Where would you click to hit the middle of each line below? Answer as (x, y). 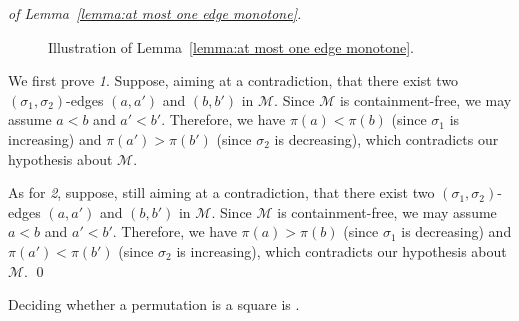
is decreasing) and (456, 231)
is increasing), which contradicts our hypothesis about (341, 250)
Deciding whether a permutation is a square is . (154, 304)
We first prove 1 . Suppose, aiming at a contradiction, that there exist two (233, 80)
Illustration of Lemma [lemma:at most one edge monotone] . (231, 46)
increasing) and (55, 138)
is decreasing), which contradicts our (386, 138)
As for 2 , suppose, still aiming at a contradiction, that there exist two (221, 192)
